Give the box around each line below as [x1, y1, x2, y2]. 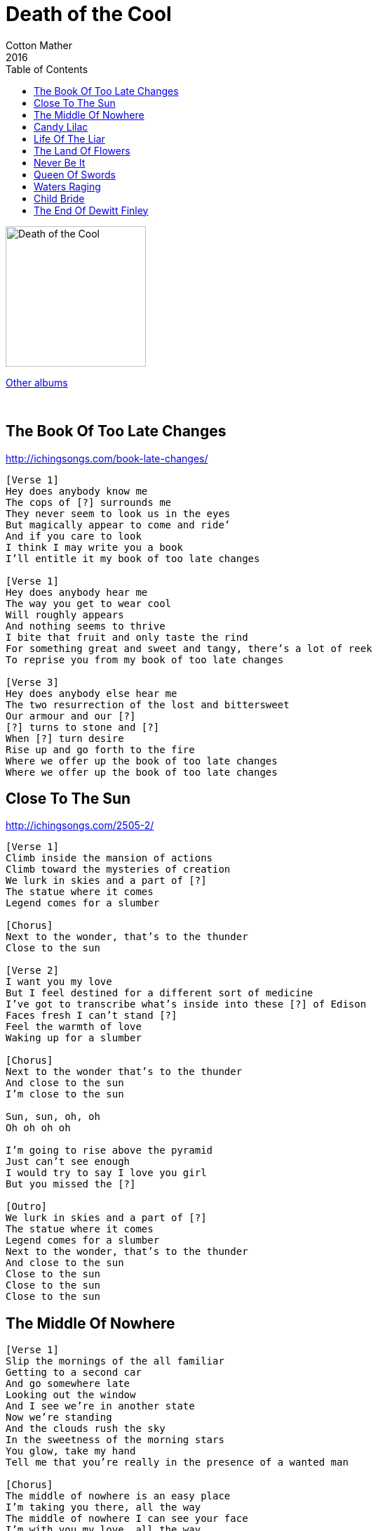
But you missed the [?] [6, 1178, 136, 1190]
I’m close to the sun [6, 1088, 124, 1100]
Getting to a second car [6, 1367, 142, 1379]
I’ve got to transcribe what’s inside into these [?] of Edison [6, 998, 367, 1010]
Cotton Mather [6, 39, 73, 51]
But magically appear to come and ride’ [6, 519, 231, 530]
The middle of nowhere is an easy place [6, 1490, 231, 1502]
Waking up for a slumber [6, 1032, 142, 1044]
